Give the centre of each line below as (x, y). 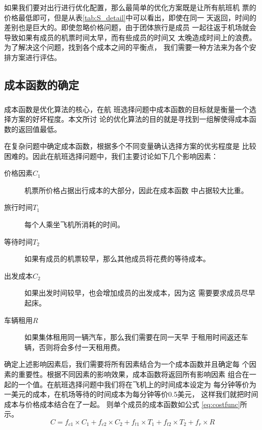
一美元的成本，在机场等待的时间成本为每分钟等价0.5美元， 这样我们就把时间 (131, 394)
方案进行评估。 (36, 57)
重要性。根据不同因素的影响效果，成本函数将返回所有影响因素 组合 (130, 374)
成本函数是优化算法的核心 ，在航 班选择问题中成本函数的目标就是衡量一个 (127, 109)
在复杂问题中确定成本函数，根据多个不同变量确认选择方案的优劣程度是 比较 (130, 146)
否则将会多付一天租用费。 (81, 347)
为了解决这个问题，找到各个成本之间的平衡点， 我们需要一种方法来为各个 (127, 47)
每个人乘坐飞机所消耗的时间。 (74, 224)
